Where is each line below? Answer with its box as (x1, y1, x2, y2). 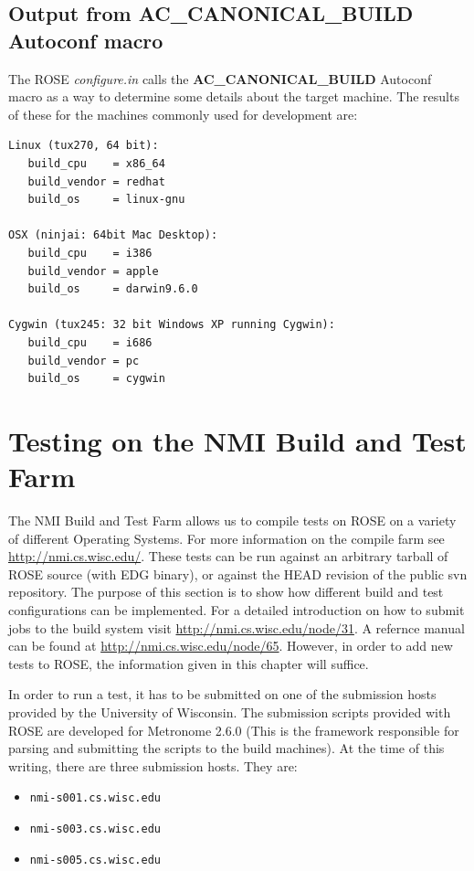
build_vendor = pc (27, 354, 140, 367)
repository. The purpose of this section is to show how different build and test (8, 582, 444, 601)
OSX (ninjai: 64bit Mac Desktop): (8, 228, 218, 242)
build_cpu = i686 (27, 335, 153, 349)
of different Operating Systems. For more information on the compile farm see (8, 528, 445, 547)
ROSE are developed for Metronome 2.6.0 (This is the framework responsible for (8, 720, 459, 739)
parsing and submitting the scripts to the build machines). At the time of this (8, 738, 445, 758)
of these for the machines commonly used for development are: (8, 104, 358, 123)
